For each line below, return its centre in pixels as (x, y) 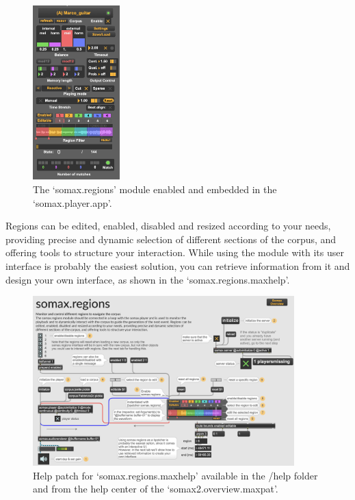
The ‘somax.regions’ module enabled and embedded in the (155, 189)
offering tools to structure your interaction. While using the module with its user (175, 252)
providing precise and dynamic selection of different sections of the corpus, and (171, 239)
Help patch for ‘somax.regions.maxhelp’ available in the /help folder (175, 475)
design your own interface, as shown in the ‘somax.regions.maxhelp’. (148, 279)
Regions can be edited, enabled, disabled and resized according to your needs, (168, 226)
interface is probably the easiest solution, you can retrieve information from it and (178, 265)
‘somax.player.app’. (73, 202)
